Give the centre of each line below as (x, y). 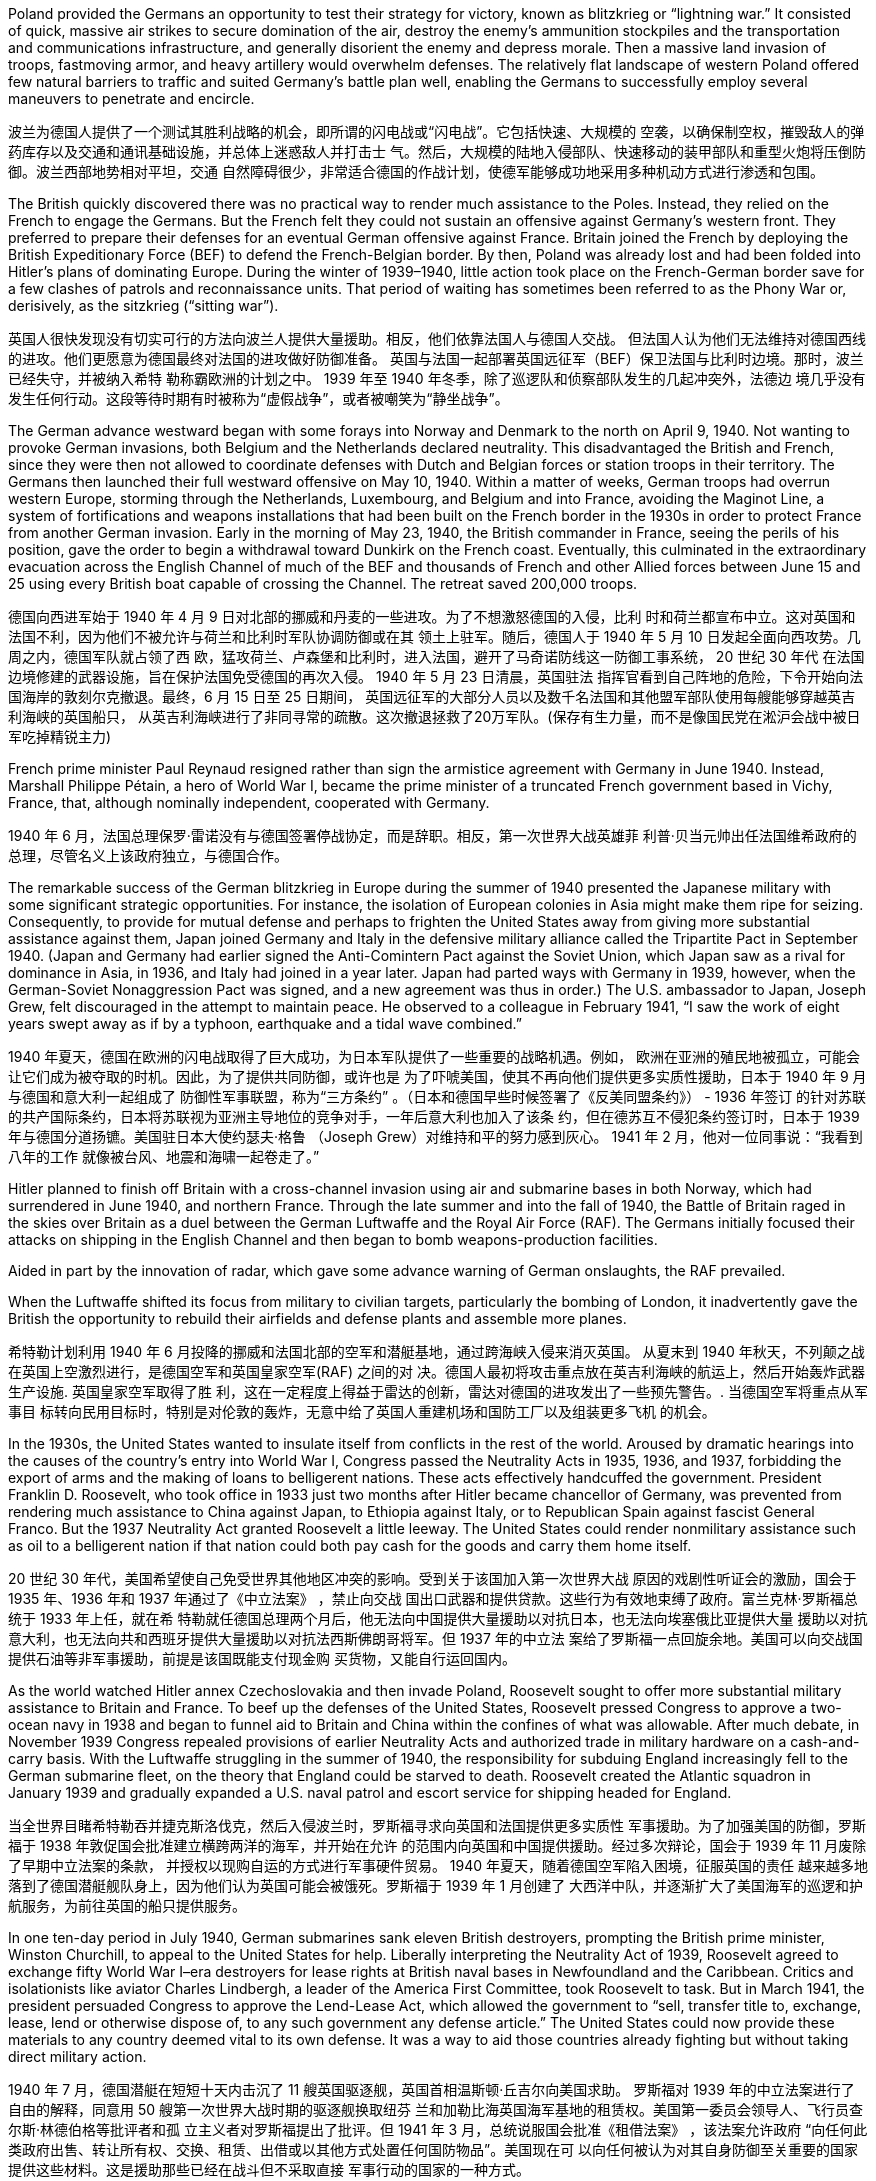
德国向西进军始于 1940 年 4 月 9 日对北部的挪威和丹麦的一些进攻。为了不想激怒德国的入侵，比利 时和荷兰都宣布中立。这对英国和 (432, 616)
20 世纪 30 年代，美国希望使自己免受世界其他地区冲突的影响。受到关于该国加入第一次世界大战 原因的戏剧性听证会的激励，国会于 (432, 1578)
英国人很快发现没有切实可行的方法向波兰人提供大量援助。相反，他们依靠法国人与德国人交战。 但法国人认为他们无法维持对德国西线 (437, 338)
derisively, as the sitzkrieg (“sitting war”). (143, 305)
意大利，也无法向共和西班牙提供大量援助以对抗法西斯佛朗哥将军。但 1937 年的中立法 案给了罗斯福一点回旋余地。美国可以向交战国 (435, 1638)
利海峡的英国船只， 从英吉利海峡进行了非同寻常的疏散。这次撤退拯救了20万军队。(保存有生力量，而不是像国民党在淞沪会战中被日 (434, 716)
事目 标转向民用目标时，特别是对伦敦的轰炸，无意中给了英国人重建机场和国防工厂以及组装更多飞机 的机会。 (362, 1411)
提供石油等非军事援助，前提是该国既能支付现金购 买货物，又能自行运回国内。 (262, 1658)
